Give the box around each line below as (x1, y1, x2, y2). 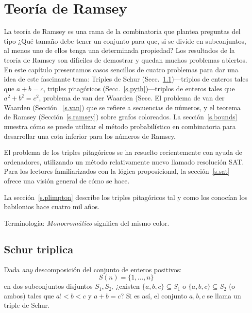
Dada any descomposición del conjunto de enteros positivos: (4, 264, 182, 274)
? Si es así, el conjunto (120, 290, 187, 300)
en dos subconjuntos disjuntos (4, 281, 93, 291)
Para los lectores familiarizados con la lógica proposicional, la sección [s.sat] (4, 166, 230, 176)
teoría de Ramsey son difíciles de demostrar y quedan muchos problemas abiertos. (4, 54, 248, 65)
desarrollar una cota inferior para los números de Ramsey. (4, 131, 176, 141)
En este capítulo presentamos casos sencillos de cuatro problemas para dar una (4, 64, 238, 74)
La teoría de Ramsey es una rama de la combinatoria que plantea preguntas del (4, 26, 241, 36)
